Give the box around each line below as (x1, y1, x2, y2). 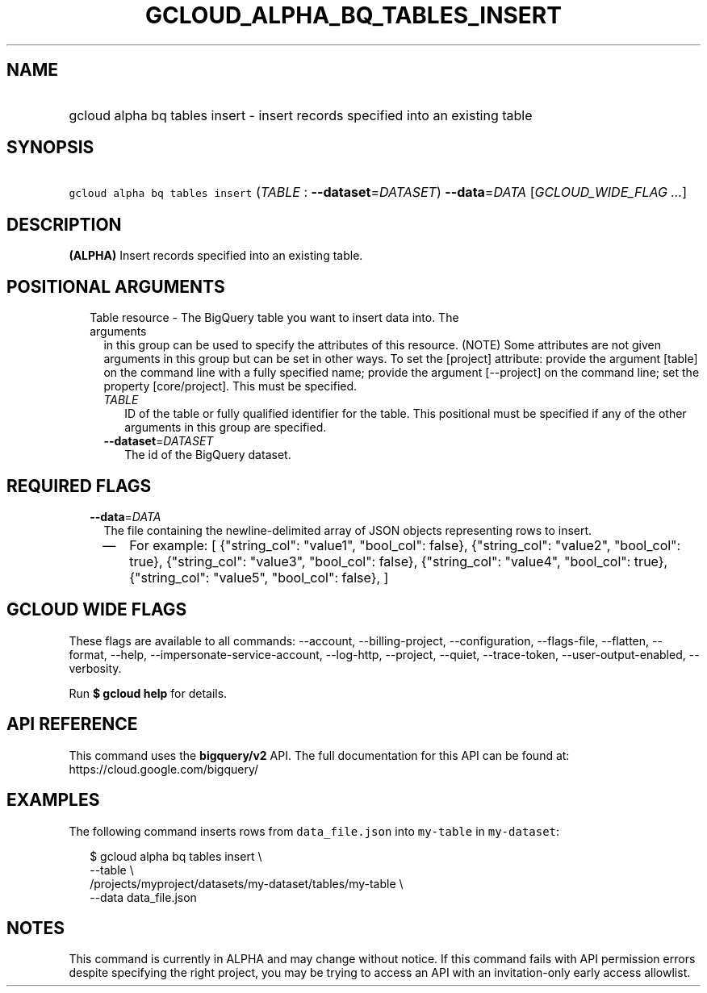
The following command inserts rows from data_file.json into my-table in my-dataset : (69, 824, 560, 838)
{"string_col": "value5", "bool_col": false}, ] (129, 569, 389, 586)
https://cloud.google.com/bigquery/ (69, 761, 258, 776)
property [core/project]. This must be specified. (103, 379, 358, 394)
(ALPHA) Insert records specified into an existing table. (69, 248, 363, 263)
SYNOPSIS (6, 137, 94, 158)
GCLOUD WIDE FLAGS (6, 599, 187, 620)
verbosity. (69, 661, 122, 675)
